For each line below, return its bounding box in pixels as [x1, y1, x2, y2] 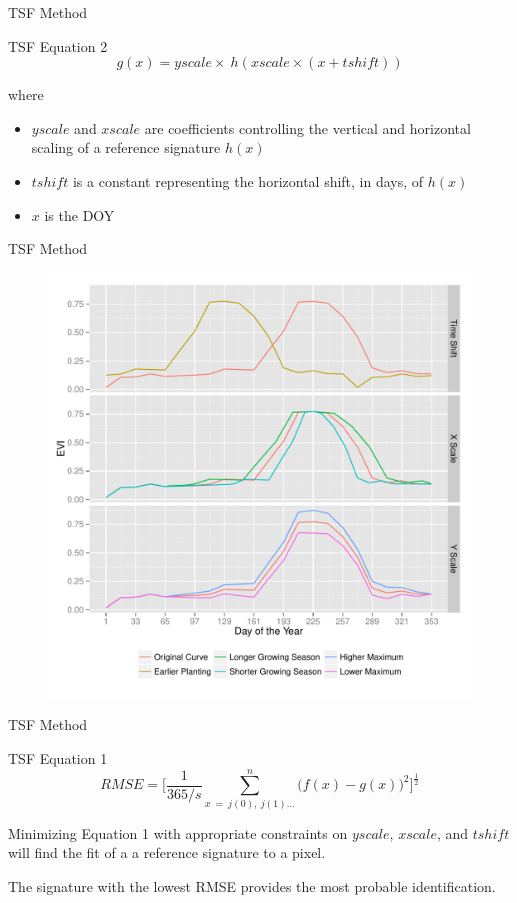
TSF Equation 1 [8, 747, 108, 768]
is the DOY [44, 204, 115, 225]
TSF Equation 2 [8, 35, 108, 56]
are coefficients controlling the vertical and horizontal [144, 117, 471, 138]
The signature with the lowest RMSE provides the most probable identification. [8, 875, 496, 896]
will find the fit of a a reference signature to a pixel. [8, 842, 326, 863]
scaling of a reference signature [31, 137, 221, 158]
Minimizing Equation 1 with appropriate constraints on [8, 822, 348, 843]
